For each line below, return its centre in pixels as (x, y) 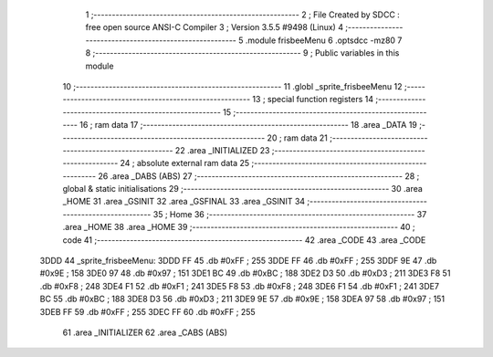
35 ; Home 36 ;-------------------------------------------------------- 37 (290, 214)
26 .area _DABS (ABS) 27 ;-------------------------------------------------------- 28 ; (258, 176)
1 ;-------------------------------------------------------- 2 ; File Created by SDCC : (243, 15)
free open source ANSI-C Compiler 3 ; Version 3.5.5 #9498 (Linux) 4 (215, 27)
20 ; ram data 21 (298, 138)
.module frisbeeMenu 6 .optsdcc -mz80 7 (324, 40)
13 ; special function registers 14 (313, 100)
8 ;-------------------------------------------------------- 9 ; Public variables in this (242, 53)
